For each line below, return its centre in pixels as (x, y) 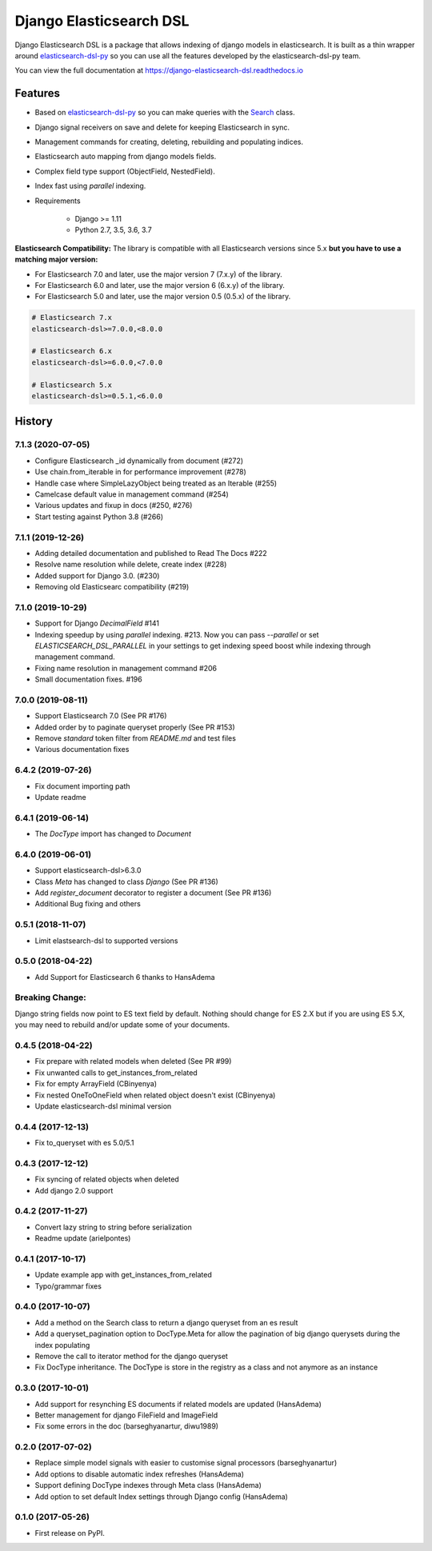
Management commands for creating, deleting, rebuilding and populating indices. (169, 142)
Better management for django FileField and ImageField (126, 1415)
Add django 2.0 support (74, 1190)
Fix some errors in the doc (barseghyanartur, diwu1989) (127, 1426)
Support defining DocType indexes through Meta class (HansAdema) (148, 1485)
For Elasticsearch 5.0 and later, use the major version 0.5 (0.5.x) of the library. (163, 297)
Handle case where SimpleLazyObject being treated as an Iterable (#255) (156, 483)
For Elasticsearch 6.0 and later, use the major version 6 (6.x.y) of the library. (160, 285)
